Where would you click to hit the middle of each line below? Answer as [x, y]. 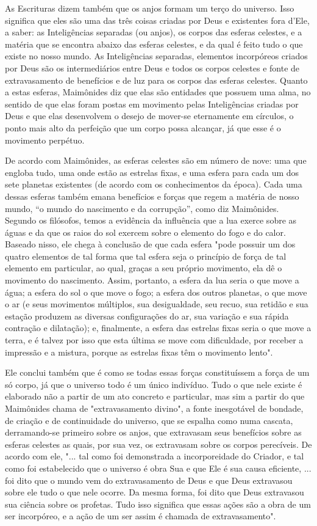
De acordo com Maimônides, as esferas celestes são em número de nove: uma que [156, 160]
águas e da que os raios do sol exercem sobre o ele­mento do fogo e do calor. [145, 232]
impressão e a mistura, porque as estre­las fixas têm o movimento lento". [139, 352]
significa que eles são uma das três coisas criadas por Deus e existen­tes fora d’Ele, [157, 20]
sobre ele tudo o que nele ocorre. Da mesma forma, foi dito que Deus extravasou [155, 492]
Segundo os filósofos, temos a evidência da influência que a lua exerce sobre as [151, 220]
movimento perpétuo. [45, 140]
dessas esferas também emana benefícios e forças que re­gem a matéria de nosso [152, 196]
